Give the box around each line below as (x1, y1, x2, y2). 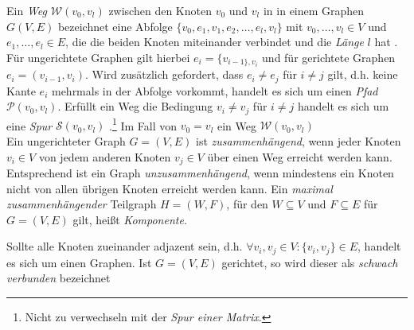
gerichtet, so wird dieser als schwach (221, 254, 398, 270)
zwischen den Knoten (108, 2, 212, 18)
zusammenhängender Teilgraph (6, 196, 157, 212)
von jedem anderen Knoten (38, 148, 171, 165)
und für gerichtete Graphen (262, 49, 396, 65)
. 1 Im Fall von (109, 115, 178, 134)
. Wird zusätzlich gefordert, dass (84, 66, 244, 83)
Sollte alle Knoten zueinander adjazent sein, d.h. (6, 238, 243, 254)
